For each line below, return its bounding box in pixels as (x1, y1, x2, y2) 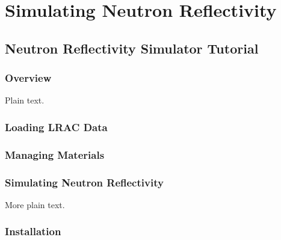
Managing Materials (5, 147, 105, 162)
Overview (5, 70, 52, 85)
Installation (5, 224, 61, 239)
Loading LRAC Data (5, 119, 108, 134)
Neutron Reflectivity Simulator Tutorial (5, 38, 259, 57)
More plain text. (5, 198, 65, 211)
